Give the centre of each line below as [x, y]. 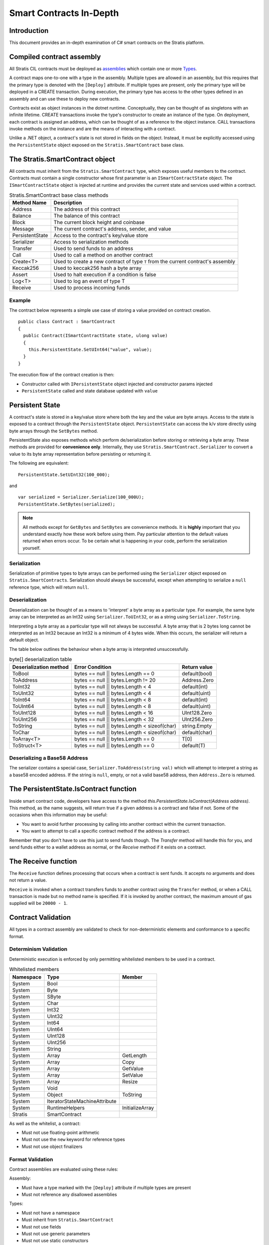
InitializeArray [138, 1108]
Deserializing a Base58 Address [49, 758]
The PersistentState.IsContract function [73, 789]
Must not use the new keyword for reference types [73, 1139]
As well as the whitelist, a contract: [45, 1123]
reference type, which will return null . [49, 587]
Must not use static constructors [55, 1241]
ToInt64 [21, 700]
